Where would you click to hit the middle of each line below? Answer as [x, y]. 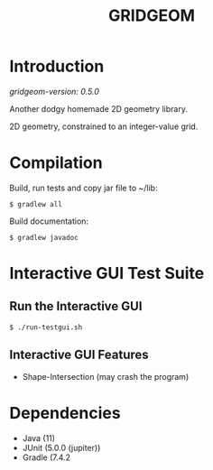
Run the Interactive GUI [76, 306]
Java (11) [39, 438]
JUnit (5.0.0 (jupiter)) [61, 447]
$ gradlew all [36, 204]
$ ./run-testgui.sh [46, 327]
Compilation [56, 163]
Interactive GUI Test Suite [107, 274]
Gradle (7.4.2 [46, 457]
